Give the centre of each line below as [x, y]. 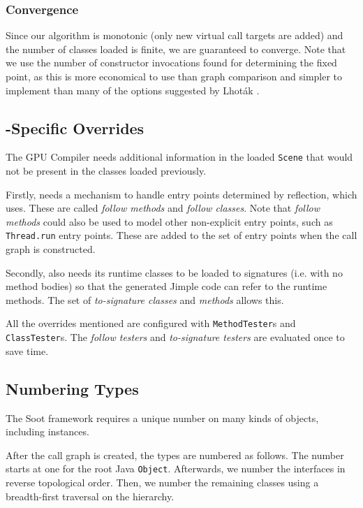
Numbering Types [72, 388]
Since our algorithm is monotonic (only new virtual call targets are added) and [175, 35]
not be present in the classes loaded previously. [106, 171]
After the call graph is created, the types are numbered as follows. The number [175, 455]
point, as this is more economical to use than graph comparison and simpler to [174, 76]
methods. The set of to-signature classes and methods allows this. [145, 299]
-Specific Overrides [75, 128]
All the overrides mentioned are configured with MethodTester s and [151, 323]
